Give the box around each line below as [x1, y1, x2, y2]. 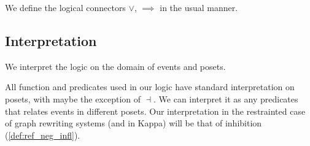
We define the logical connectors [5, 1, 126, 13]
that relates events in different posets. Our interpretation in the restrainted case [5, 104, 306, 117]
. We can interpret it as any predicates [153, 92, 298, 105]
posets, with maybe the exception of [5, 92, 141, 105]
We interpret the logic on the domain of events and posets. [5, 60, 226, 72]
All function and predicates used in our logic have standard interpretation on [5, 80, 295, 93]
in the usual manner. [160, 1, 238, 13]
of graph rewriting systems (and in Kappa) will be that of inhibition [5, 117, 262, 129]
